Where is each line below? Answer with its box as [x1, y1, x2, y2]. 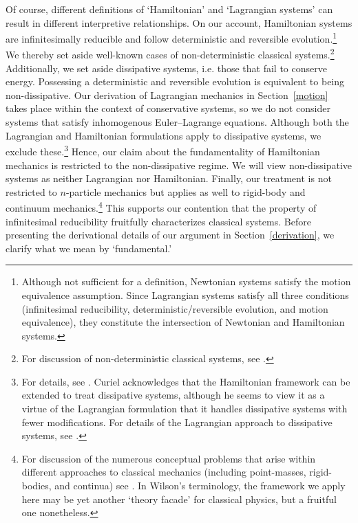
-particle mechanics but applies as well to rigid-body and [65, 184, 306, 199]
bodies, [21, 478, 52, 493]
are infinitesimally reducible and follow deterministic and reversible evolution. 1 [6, 30, 337, 45]
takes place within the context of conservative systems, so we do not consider [6, 101, 330, 115]
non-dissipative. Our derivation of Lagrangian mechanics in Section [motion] [6, 87, 328, 102]
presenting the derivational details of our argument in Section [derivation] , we [6, 227, 335, 242]
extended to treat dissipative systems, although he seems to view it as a [21, 388, 325, 402]
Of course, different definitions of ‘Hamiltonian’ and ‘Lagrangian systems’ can [6, 2, 333, 16]
